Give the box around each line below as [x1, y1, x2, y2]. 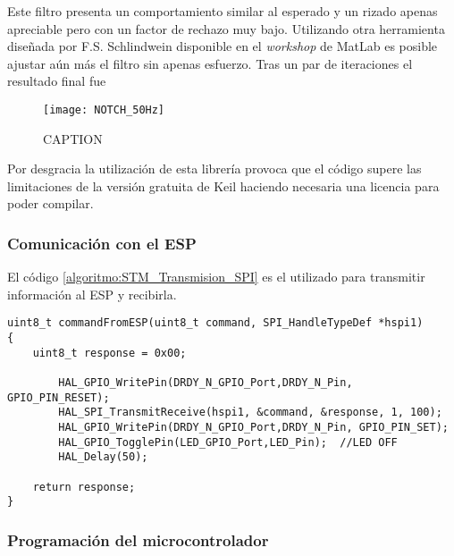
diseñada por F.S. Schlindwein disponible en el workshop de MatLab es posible [7, 37, 438, 55]
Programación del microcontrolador [7, 528, 269, 551]
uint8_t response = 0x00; [32, 346, 187, 359]
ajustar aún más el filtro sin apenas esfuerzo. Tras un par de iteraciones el [7, 54, 413, 72]
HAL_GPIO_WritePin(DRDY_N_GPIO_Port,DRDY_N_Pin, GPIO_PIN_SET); [58, 421, 449, 434]
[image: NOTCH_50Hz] [43, 103, 165, 116]
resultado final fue [7, 72, 106, 90]
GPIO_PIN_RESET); [7, 391, 110, 404]
